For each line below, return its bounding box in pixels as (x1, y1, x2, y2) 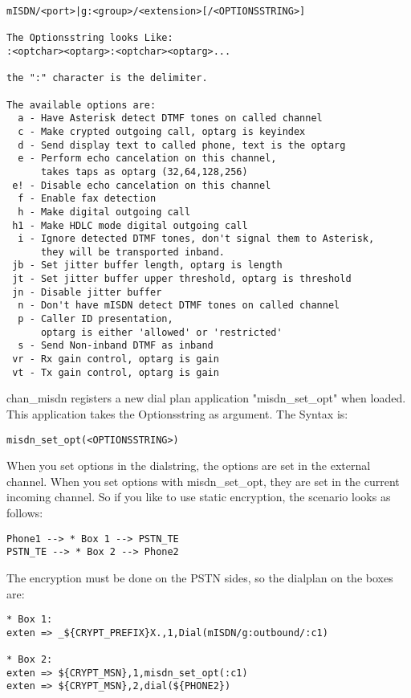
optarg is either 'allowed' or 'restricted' (40, 326, 283, 338)
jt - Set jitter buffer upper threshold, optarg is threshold (12, 273, 352, 285)
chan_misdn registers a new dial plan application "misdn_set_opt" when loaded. (6, 390, 406, 406)
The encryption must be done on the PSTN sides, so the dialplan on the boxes (6, 569, 393, 586)
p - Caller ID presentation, (18, 313, 173, 325)
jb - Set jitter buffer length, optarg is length (12, 259, 283, 271)
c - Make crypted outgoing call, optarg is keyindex (18, 125, 306, 137)
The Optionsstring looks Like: (6, 32, 173, 44)
